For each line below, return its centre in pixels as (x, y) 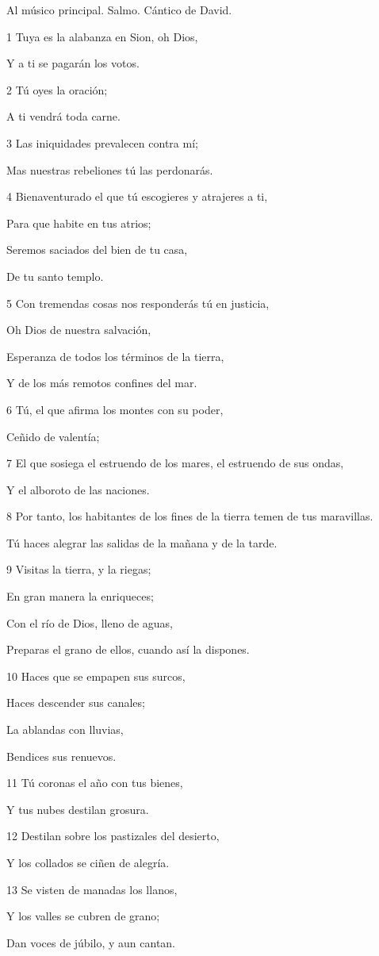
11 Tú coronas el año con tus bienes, (95, 783)
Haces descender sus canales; (76, 703)
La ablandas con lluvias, (65, 729)
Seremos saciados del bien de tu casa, (97, 250)
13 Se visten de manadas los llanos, (92, 889)
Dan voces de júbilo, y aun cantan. (91, 942)
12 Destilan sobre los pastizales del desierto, (113, 836)
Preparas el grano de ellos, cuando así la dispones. (128, 649)
